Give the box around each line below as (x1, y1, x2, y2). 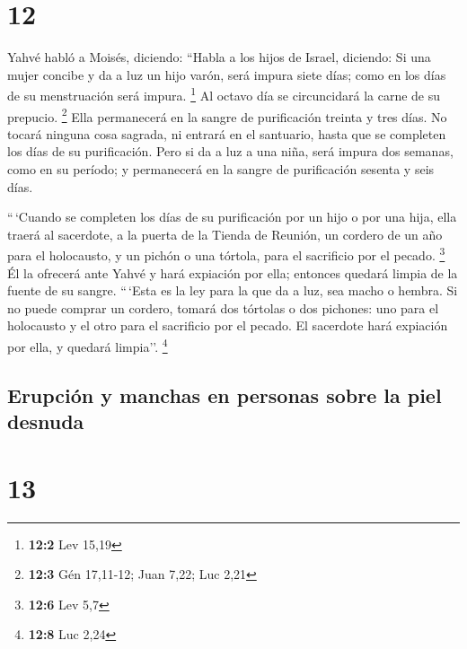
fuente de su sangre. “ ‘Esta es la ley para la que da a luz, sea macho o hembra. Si (7, 281, 458, 300)
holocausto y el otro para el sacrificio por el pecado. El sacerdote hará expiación (7, 316, 448, 335)
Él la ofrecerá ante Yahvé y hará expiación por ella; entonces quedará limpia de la (7, 263, 458, 282)
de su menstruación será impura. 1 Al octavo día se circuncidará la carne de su (7, 83, 441, 104)
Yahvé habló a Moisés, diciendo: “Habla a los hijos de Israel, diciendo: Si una (7, 48, 431, 66)
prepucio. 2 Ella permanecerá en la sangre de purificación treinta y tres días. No (7, 104, 447, 126)
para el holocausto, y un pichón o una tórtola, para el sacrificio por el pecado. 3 (7, 243, 445, 265)
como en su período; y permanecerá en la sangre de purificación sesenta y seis (7, 160, 435, 178)
